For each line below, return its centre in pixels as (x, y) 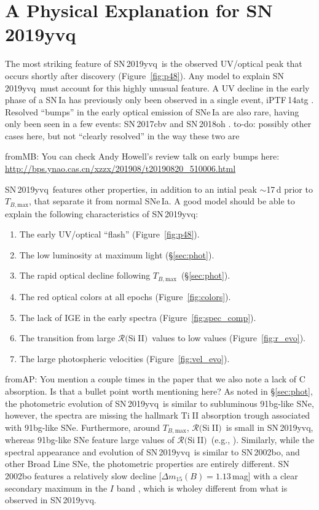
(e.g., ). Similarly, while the (262, 440)
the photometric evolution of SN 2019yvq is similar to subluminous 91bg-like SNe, (159, 403)
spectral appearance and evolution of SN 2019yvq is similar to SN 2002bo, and (152, 451)
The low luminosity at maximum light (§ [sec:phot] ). (117, 254)
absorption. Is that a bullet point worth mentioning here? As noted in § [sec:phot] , (159, 391)
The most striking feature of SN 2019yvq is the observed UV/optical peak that (154, 64)
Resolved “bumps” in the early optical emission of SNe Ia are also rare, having (152, 111)
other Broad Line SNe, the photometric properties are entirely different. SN (147, 464)
